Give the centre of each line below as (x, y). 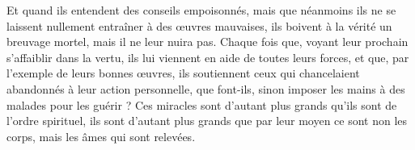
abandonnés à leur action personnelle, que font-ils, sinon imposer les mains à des (206, 88)
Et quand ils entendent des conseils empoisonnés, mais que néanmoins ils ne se (201, 10)
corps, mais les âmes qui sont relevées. (101, 136)
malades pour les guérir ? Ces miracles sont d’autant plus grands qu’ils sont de (202, 104)
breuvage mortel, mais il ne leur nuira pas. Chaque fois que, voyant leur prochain (207, 42)
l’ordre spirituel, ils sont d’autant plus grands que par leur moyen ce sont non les (207, 121)
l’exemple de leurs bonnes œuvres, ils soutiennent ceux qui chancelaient (183, 73)
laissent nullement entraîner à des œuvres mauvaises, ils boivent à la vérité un (199, 25)
